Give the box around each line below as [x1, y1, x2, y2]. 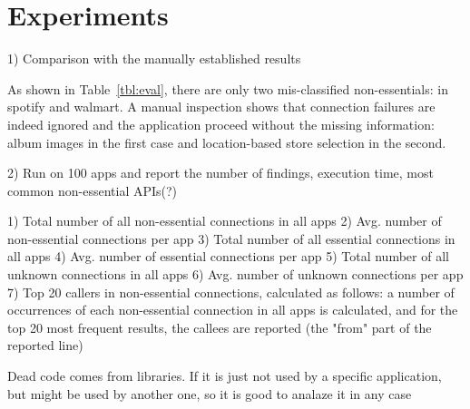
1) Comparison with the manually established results [7, 49, 301, 68]
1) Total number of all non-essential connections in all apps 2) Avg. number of [7, 211, 442, 230]
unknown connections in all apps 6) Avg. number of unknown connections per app [7, 265, 464, 284]
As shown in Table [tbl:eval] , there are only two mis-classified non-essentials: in [7, 79, 449, 98]
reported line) [7, 336, 83, 355]
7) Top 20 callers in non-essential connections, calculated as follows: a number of [7, 282, 455, 301]
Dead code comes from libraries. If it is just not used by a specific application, [7, 366, 442, 385]
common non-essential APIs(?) [7, 180, 178, 200]
